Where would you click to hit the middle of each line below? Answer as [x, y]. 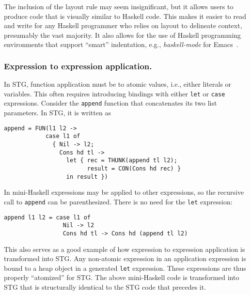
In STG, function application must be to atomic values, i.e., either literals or [118, 84]
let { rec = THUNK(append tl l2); [122, 161]
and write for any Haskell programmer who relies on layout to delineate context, [123, 25]
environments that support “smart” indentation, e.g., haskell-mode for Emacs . [121, 44]
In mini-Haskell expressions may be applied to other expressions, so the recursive [124, 192]
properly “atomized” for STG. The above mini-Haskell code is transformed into [122, 277]
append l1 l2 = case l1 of [47, 217]
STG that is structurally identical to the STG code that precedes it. [105, 287]
